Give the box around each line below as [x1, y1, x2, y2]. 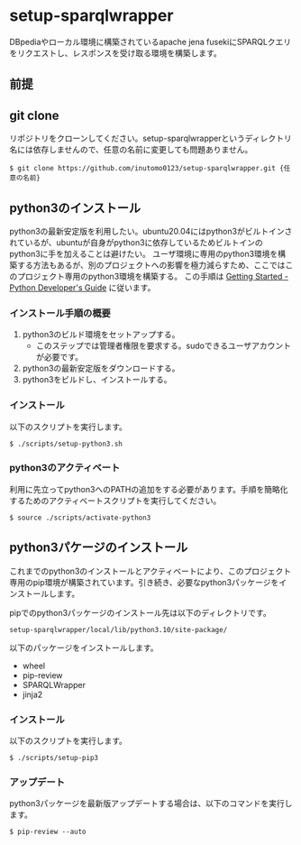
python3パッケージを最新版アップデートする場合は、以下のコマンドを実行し [9, 798, 293, 809]
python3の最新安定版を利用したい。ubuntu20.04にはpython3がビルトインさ [9, 225, 293, 236]
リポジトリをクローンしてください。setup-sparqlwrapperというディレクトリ [9, 133, 293, 144]
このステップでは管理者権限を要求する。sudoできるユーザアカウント [35, 340, 291, 352]
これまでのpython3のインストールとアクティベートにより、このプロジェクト [9, 565, 291, 576]
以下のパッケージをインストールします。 [9, 642, 160, 653]
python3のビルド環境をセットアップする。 [22, 329, 180, 340]
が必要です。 [35, 352, 84, 363]
